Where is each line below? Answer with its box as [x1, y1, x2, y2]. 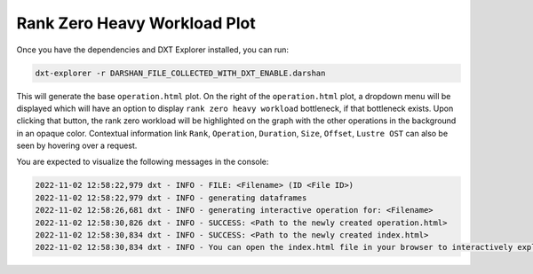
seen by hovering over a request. [16, 140, 138, 151]
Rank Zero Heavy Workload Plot [16, 13, 257, 33]
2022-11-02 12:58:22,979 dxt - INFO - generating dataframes [35, 192, 307, 203]
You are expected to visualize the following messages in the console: [16, 156, 269, 168]
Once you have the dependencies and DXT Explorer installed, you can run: [16, 44, 289, 55]
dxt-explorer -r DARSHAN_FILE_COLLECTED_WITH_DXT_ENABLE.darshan [35, 67, 326, 78]
